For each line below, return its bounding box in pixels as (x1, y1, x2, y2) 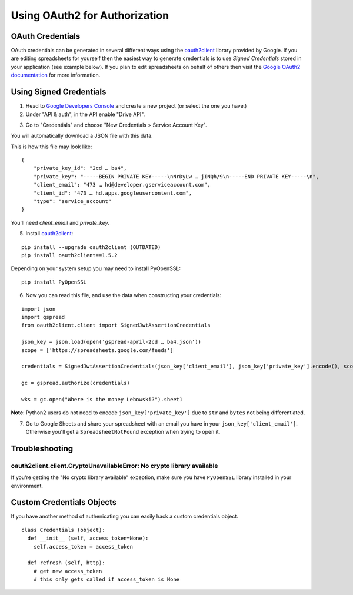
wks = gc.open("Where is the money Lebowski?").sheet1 (21, 396, 183, 403)
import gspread (21, 314, 65, 320)
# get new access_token (33, 568, 102, 574)
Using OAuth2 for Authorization (11, 9, 169, 22)
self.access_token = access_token (33, 543, 134, 550)
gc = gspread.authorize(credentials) (21, 380, 131, 387)
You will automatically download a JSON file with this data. (11, 132, 153, 139)
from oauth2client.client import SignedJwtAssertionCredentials (21, 322, 211, 329)
